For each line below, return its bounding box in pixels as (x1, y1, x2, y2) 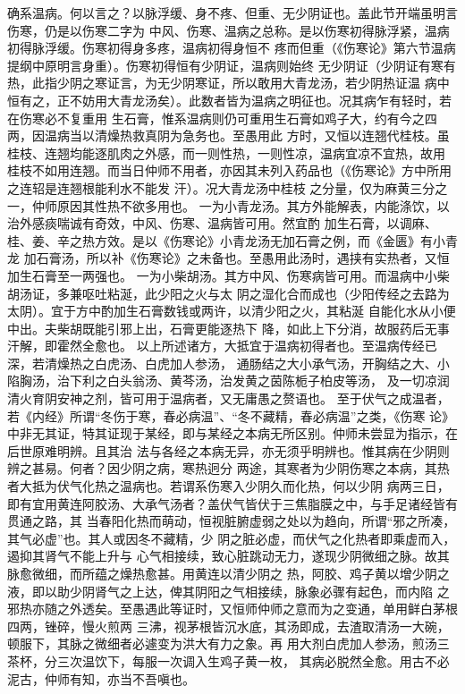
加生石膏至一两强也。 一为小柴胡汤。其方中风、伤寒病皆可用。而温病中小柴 (7, 266, 450, 284)
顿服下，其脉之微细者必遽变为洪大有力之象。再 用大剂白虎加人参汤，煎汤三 (7, 634, 450, 653)
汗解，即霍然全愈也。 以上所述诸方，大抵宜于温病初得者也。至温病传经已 (7, 336, 437, 355)
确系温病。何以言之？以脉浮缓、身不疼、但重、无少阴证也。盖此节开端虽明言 (7, 4, 458, 21)
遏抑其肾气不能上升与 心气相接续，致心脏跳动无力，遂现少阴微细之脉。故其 (7, 546, 450, 565)
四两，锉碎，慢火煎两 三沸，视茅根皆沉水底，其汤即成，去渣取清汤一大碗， (7, 616, 450, 635)
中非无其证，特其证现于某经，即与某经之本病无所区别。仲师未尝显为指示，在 (7, 424, 458, 443)
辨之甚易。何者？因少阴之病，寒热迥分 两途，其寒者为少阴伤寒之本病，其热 (7, 459, 450, 478)
